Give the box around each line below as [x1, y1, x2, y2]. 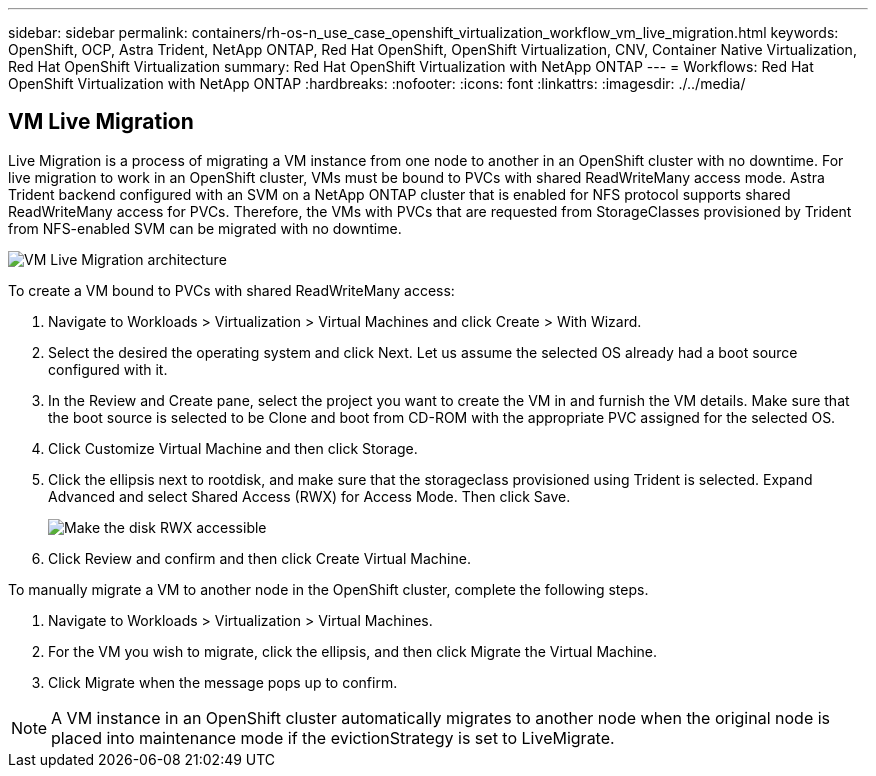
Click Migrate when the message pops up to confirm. [48, 673, 398, 691]
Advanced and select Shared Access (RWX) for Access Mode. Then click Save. [48, 487, 571, 505]
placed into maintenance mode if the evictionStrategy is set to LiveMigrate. [51, 727, 615, 748]
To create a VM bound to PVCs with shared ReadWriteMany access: [8, 281, 455, 299]
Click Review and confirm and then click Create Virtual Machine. [48, 549, 471, 567]
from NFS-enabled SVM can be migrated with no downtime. [8, 219, 402, 237]
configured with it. [48, 360, 168, 378]
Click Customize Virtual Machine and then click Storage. [48, 439, 418, 457]
